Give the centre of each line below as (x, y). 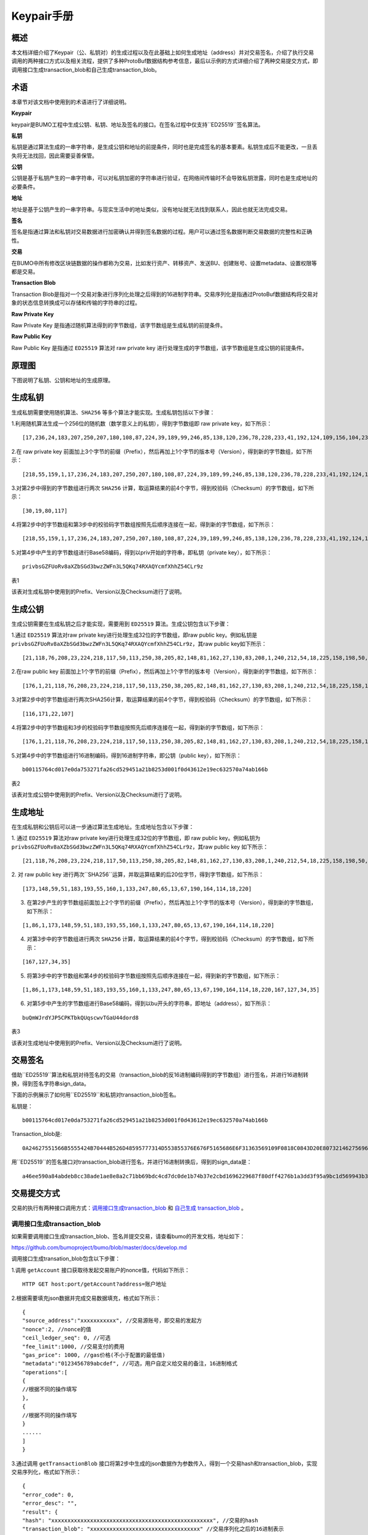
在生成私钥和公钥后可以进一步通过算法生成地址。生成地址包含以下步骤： (103, 826)
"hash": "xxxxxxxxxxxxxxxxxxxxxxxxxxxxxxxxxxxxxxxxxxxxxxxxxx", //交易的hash (140, 1520)
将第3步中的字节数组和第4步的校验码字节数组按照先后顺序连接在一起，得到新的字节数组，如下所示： (154, 976)
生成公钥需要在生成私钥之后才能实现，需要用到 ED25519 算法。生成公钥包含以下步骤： (121, 624)
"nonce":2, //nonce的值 (57, 1329)
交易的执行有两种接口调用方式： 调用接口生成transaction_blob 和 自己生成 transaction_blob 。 (129, 1208)
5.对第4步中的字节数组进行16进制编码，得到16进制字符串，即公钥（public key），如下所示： (127, 755)
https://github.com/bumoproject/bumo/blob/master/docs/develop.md (99, 1248)
